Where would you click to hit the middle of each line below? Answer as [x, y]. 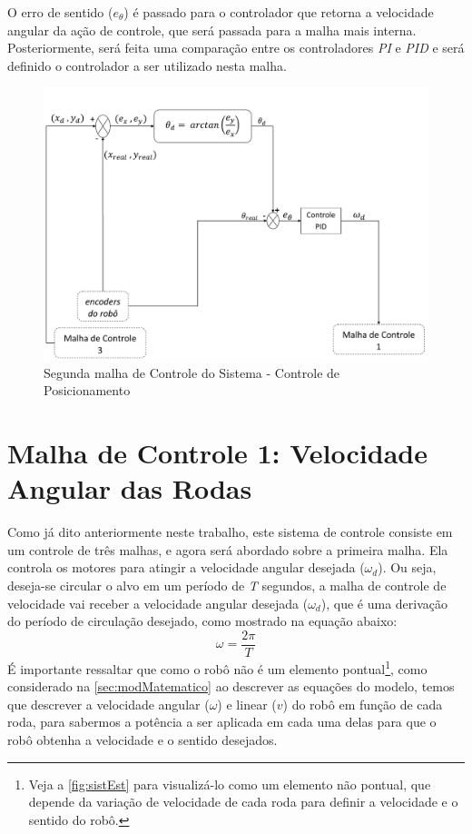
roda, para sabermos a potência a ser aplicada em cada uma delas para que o [222, 722]
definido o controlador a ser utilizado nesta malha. [147, 65]
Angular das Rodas [130, 488]
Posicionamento [87, 390]
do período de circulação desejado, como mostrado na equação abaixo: [202, 621]
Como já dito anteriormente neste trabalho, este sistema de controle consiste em [230, 532]
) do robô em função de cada [363, 704]
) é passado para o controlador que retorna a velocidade [279, 12]
